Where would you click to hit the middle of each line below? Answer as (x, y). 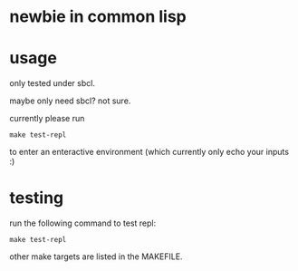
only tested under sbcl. (52, 83)
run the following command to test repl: (83, 223)
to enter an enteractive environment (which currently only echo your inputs (149, 152)
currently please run (47, 119)
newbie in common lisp (98, 17)
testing (37, 198)
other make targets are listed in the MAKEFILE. (96, 256)
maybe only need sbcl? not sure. (70, 101)
